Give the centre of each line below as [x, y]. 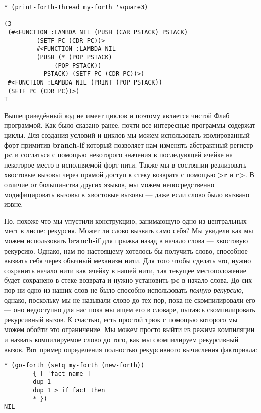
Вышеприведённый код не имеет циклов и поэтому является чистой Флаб [117, 115]
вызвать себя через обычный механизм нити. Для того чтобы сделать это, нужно [128, 260]
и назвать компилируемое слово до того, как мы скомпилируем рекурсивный [121, 339]
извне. [14, 204]
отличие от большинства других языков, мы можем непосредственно [109, 184]
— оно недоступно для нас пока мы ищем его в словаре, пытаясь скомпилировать [130, 310]
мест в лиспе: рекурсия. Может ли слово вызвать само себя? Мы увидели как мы [129, 231]
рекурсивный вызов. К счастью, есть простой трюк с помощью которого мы [121, 319]
